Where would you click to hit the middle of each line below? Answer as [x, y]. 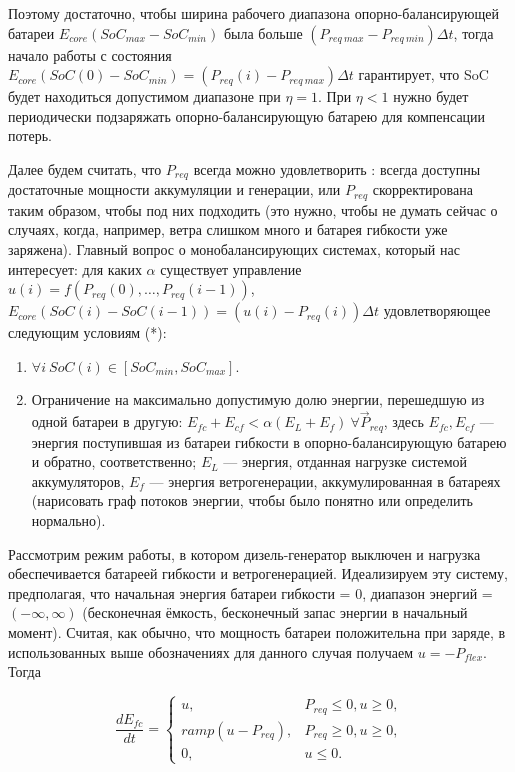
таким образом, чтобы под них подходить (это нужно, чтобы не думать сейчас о [253, 209]
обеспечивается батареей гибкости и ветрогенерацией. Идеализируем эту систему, [258, 573]
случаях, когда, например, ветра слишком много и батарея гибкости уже [228, 229]
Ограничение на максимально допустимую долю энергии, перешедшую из [258, 399]
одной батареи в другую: [107, 421]
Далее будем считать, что [85, 168]
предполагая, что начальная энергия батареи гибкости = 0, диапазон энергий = [250, 592]
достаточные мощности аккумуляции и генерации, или [174, 189]
